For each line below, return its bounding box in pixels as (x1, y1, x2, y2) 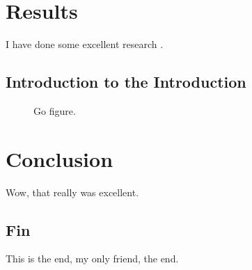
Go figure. (33, 103, 76, 118)
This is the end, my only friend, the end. (6, 251, 179, 266)
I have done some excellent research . (6, 37, 164, 51)
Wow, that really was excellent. (6, 184, 139, 199)
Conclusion (6, 144, 113, 173)
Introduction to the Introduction (6, 71, 246, 93)
